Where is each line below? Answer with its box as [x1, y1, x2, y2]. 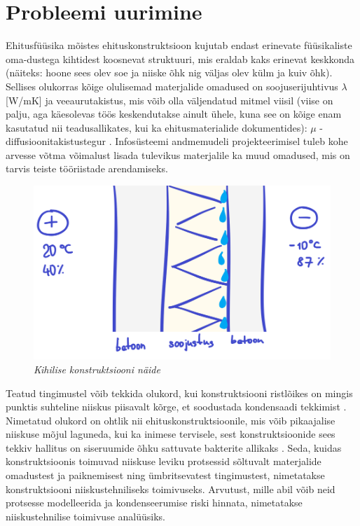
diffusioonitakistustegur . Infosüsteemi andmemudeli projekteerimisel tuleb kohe [6, 134, 348, 148]
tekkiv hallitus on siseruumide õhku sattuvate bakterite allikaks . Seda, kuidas [6, 440, 342, 455]
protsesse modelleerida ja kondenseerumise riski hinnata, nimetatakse [6, 495, 303, 510]
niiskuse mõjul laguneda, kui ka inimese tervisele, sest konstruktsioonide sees [6, 427, 335, 441]
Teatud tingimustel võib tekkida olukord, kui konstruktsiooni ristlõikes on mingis [6, 385, 353, 400]
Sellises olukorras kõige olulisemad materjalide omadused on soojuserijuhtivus [6, 78, 338, 93]
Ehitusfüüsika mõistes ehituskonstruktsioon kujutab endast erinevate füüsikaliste [6, 38, 352, 53]
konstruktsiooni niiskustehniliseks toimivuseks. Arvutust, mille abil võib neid [6, 481, 335, 496]
